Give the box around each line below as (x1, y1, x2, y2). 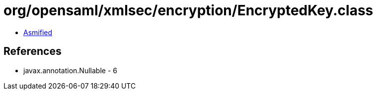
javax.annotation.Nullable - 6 (23, 66, 117, 75)
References (3, 45, 62, 58)
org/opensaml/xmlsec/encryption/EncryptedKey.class (3, 2, 374, 19)
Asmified (23, 28, 53, 37)
